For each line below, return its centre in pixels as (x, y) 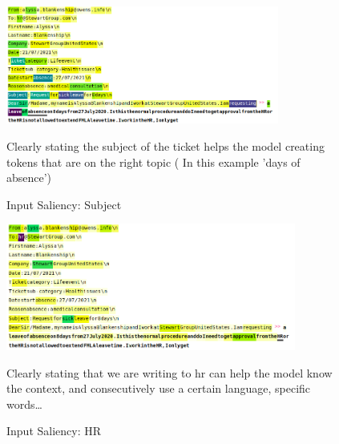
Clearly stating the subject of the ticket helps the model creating (165, 145)
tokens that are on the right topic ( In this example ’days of (153, 161)
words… (24, 404)
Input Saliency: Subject (64, 204)
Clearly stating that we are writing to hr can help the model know (169, 372)
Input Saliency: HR (54, 431)
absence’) (29, 178)
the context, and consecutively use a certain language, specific (159, 388)
